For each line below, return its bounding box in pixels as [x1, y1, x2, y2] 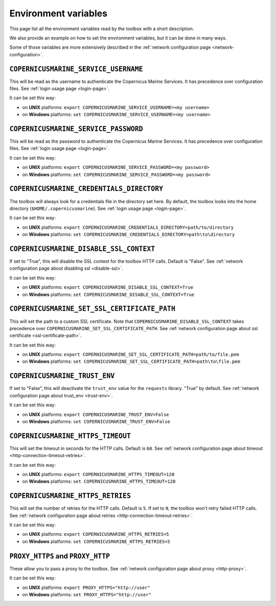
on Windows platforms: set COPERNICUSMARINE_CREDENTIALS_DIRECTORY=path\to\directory [22, 231, 235, 237]
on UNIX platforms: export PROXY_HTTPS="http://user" [22, 584, 150, 591]
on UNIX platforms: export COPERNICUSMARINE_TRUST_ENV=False [22, 411, 169, 417]
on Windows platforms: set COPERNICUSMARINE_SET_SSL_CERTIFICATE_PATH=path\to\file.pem [22, 358, 240, 364]
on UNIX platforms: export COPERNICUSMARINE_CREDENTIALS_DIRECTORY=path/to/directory [22, 224, 234, 230]
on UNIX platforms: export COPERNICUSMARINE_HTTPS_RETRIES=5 [22, 531, 169, 537]
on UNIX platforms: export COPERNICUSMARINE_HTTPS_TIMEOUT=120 [22, 471, 175, 477]
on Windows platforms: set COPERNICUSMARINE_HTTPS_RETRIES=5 [22, 538, 171, 545]
